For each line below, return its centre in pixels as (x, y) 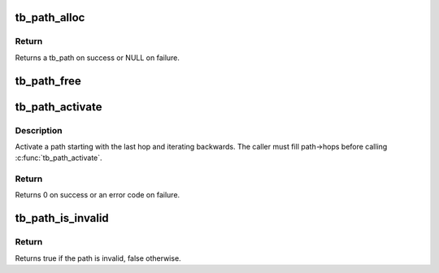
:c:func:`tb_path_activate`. (59, 158)
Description (39, 130)
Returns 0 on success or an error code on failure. (98, 195)
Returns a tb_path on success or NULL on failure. (98, 58)
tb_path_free (48, 81)
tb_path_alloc (50, 17)
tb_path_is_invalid (62, 218)
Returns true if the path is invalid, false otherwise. (98, 258)
